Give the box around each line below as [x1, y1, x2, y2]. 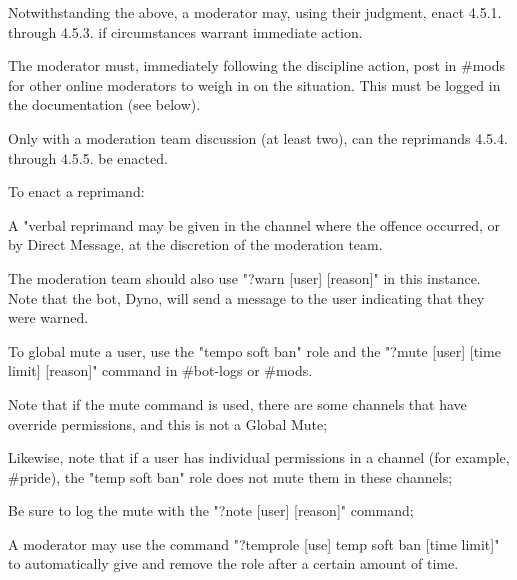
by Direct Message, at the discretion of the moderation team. [8, 234, 383, 255]
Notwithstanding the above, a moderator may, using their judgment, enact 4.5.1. [8, 2, 502, 22]
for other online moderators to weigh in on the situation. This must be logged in [8, 74, 501, 95]
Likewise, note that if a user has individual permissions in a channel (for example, [8, 447, 510, 468]
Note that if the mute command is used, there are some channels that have [8, 393, 467, 414]
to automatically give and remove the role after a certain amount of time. [8, 553, 459, 574]
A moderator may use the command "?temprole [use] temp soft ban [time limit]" [8, 533, 500, 554]
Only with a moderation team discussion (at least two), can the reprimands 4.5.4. [8, 127, 508, 148]
